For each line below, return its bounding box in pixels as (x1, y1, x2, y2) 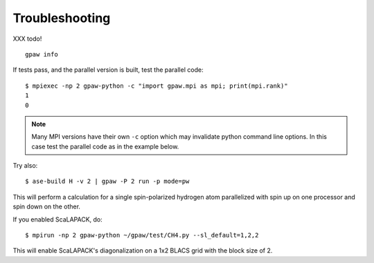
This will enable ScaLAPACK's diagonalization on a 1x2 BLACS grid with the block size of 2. (12, 246, 273, 255)
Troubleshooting (12, 10, 111, 26)
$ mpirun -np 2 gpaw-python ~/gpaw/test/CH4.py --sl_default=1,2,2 (25, 231, 259, 240)
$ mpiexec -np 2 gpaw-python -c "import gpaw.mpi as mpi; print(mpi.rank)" (25, 81, 288, 90)
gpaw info (25, 50, 58, 58)
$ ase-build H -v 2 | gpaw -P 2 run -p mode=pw (25, 177, 190, 186)
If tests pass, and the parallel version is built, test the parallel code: (12, 66, 204, 74)
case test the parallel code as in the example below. (31, 142, 179, 150)
